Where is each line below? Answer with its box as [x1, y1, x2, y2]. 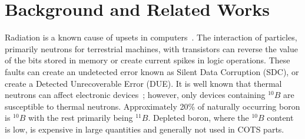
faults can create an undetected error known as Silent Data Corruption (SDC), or [5, 65, 299, 77]
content [267, 111, 294, 124]
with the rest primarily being [28, 111, 133, 124]
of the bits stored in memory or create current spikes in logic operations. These [5, 54, 290, 66]
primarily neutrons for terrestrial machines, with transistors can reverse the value [5, 42, 298, 55]
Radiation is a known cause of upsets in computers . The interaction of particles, [5, 31, 297, 43]
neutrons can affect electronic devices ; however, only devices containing [5, 89, 266, 101]
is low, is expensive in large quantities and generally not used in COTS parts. [5, 123, 284, 135]
